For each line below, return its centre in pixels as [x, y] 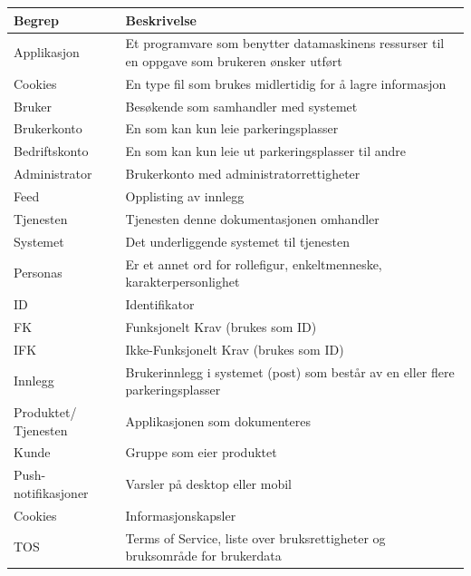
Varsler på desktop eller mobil [208, 484]
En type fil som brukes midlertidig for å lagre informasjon [286, 83]
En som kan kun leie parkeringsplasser [232, 128]
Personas [38, 273]
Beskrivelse [161, 20]
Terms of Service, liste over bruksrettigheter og [255, 537]
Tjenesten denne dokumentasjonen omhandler [252, 218]
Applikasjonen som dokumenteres [218, 420]
